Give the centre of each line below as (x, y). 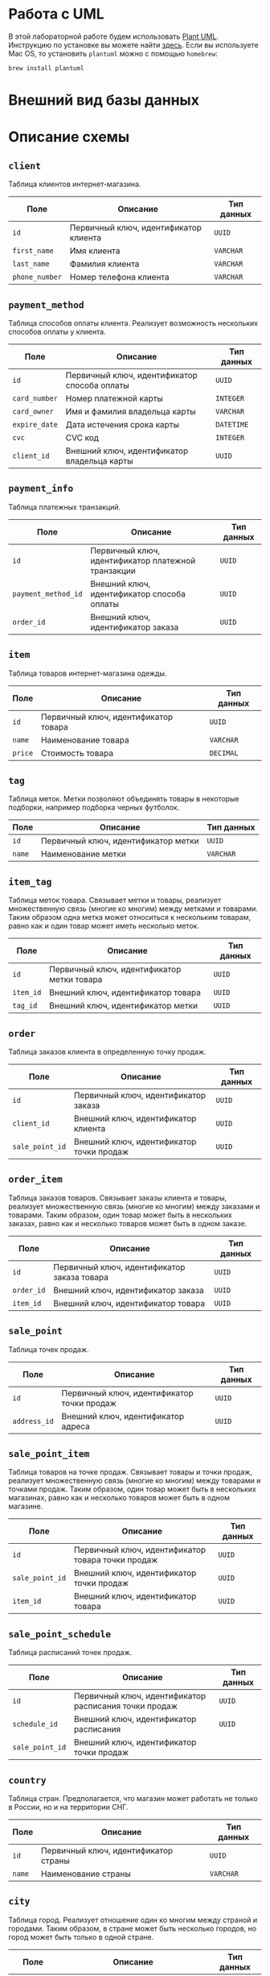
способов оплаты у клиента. (57, 331)
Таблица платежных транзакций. (65, 507)
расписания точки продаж (126, 1706)
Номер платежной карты (114, 398)
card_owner (33, 411)
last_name (31, 264)
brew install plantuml (46, 68)
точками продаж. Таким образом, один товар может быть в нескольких (133, 1489)
